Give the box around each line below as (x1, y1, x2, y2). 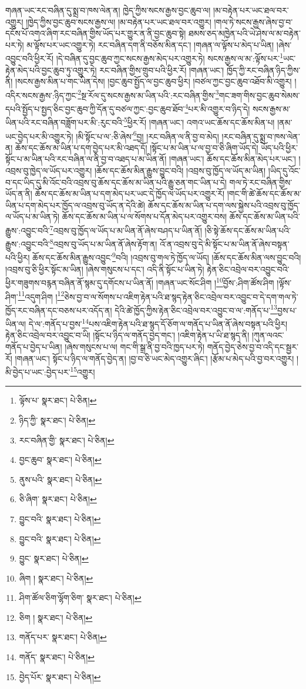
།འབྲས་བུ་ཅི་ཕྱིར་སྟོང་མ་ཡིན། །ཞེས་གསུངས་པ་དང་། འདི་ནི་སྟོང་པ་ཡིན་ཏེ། (5, 263, 204, 275)
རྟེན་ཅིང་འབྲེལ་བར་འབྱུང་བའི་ (207, 263, 290, 275)
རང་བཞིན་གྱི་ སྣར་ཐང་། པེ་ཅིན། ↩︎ (19, 433, 115, 446)
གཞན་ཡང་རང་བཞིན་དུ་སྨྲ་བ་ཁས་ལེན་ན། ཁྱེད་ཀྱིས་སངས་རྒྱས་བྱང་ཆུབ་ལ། (5, 4, 211, 16)
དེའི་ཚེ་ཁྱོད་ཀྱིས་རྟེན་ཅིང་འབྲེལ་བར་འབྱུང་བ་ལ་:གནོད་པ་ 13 (115, 302, 277, 316)
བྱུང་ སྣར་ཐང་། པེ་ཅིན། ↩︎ (19, 552, 89, 564)
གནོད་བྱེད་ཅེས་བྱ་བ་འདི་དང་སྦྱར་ (207, 340, 298, 352)
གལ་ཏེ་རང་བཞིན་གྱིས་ (229, 176, 292, 188)
